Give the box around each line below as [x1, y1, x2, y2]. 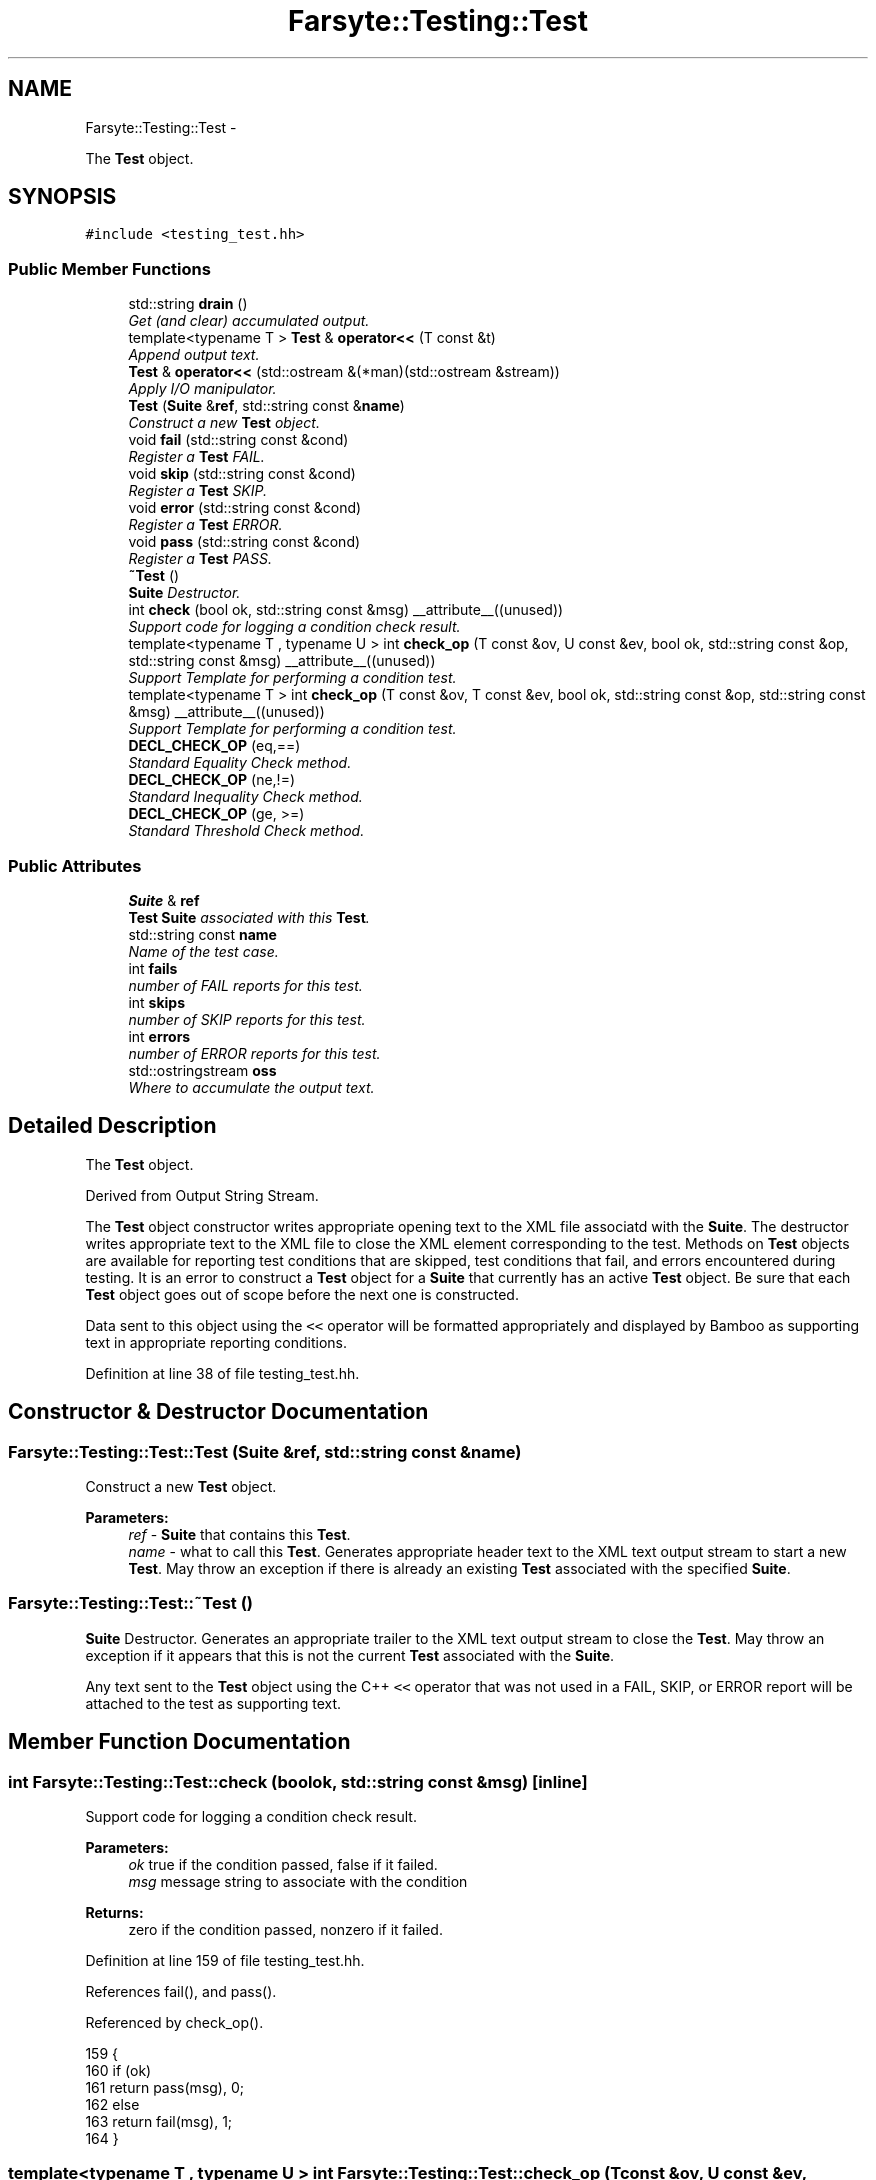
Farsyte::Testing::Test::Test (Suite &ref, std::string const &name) [8, 1441, 522, 1462]
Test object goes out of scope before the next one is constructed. [85, 1285, 519, 1303]
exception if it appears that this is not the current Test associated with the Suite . [85, 1646, 615, 1664]
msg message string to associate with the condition [128, 1872, 468, 1890]
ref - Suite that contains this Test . [128, 1526, 351, 1543]
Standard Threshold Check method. [128, 822, 365, 840]
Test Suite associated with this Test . [128, 908, 370, 926]
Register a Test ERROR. [128, 516, 283, 534]
